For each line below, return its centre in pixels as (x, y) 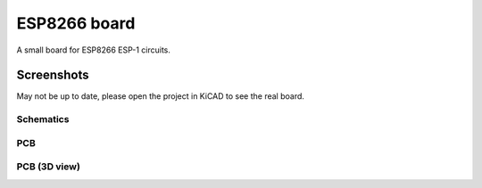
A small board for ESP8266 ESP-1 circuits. (94, 50)
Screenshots (53, 75)
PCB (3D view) (48, 167)
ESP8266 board (76, 23)
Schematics (43, 119)
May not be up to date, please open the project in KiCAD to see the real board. (161, 96)
